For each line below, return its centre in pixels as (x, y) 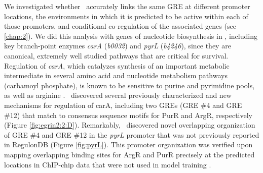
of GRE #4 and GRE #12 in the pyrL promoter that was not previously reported (132, 134)
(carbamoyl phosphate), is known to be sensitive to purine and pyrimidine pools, (129, 85)
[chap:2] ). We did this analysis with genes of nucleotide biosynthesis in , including (131, 36)
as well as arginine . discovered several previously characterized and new (118, 95)
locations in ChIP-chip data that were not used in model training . (108, 164)
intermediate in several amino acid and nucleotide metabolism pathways (116, 75)
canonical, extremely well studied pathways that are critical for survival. (116, 55)
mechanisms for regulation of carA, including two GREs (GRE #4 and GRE (123, 105)
